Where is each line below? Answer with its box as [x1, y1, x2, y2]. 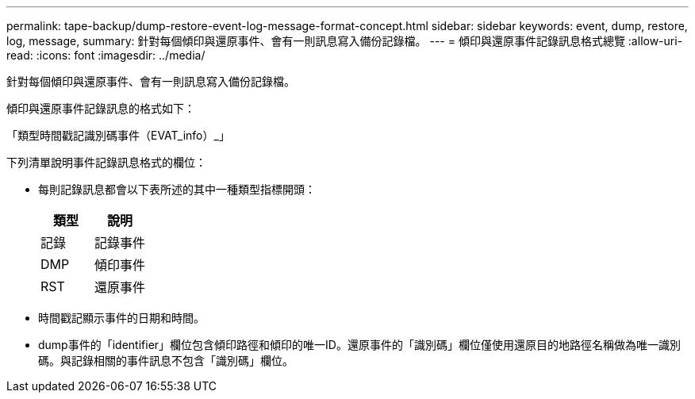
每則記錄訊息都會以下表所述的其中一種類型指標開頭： [38, 182, 316, 196]
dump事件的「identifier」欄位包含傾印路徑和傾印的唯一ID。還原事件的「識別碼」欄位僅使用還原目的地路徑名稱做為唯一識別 [38, 338, 681, 351]
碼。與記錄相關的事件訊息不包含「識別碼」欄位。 [38, 354, 294, 367]
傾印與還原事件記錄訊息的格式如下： [6, 102, 195, 115]
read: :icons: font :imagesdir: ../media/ [6, 48, 205, 62]
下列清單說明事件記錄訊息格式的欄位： [6, 155, 206, 169]
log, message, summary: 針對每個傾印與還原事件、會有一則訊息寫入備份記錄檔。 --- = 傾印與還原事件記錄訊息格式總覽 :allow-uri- [6, 34, 683, 48]
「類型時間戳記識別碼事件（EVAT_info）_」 [6, 129, 230, 142]
